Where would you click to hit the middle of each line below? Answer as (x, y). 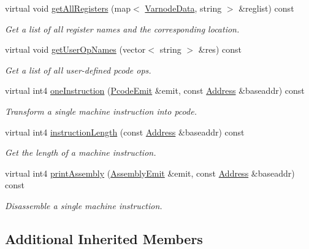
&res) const (220, 49)
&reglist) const (266, 8)
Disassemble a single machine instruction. (84, 205)
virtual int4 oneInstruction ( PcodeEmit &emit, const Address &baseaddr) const (155, 90)
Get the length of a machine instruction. (81, 152)
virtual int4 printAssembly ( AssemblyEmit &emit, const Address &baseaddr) (150, 173)
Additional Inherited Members (104, 238)
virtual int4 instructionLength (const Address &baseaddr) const (125, 132)
